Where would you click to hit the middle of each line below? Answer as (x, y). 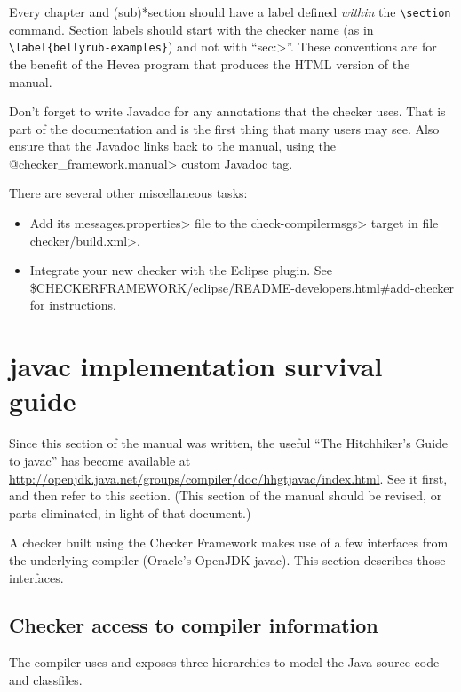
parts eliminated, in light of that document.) (130, 512)
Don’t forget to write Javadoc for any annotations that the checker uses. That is (227, 111)
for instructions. (73, 305)
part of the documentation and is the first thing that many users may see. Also (224, 128)
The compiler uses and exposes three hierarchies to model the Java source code (224, 662)
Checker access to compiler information (194, 625)
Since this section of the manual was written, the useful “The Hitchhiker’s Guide (229, 443)
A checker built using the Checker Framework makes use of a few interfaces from (229, 543)
